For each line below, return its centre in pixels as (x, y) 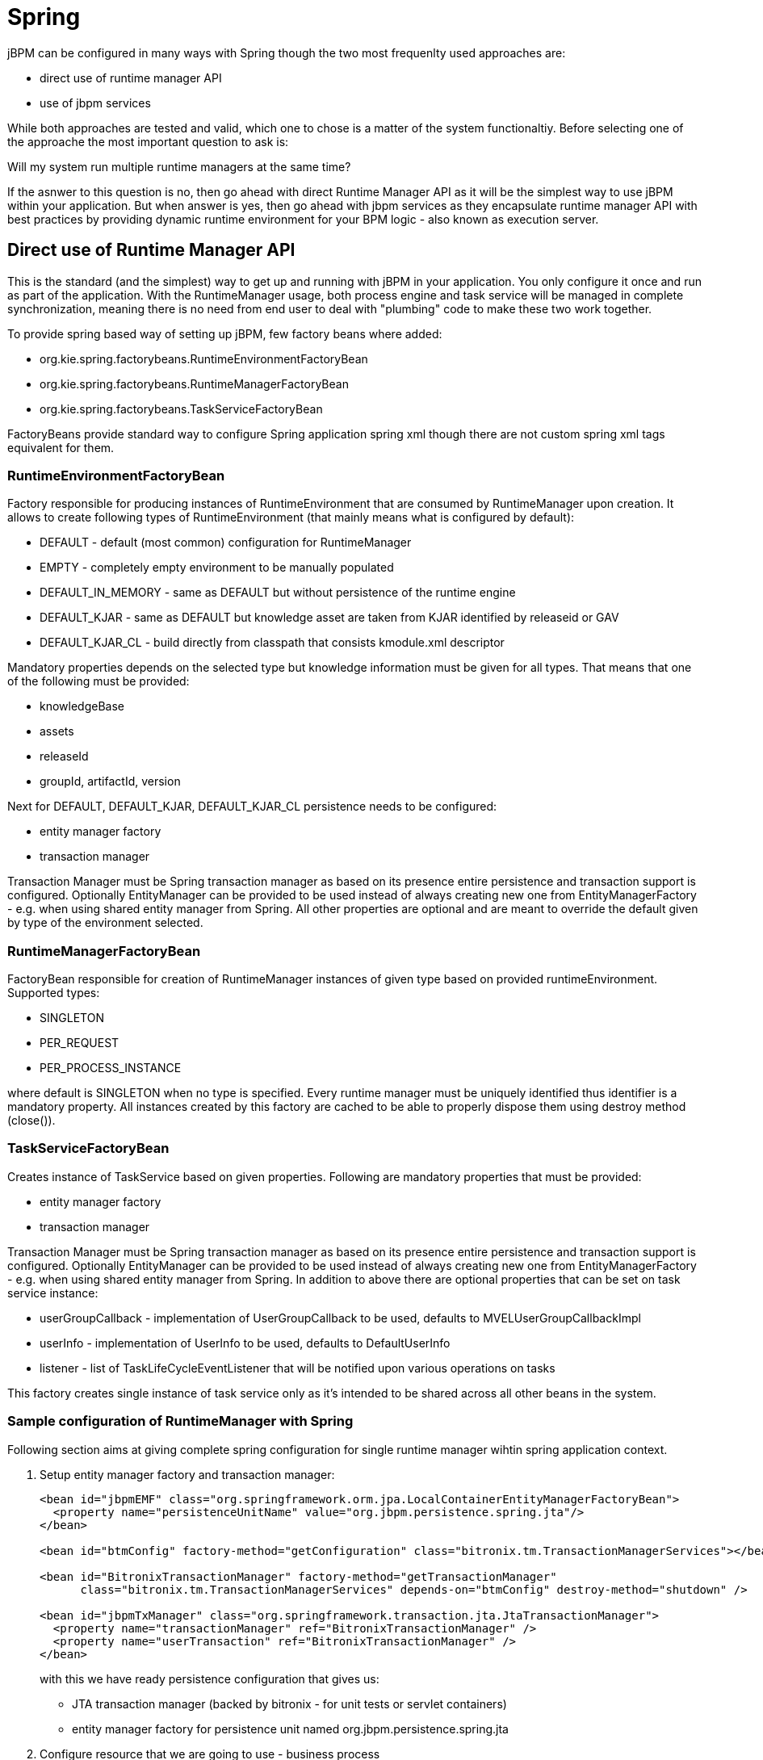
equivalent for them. (61, 447)
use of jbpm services (95, 103)
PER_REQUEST (80, 1043)
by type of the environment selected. (105, 923)
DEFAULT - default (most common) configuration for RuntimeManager (226, 543)
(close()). (31, 1121)
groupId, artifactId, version (110, 782)
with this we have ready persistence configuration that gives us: (210, 1678)
